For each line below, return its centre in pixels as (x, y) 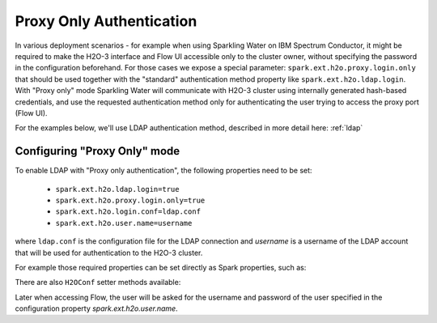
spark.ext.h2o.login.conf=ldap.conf (128, 212)
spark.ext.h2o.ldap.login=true (117, 189)
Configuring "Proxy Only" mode (98, 151)
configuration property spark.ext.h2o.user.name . (96, 308)
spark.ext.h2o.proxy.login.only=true (130, 200)
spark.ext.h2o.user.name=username (124, 223)
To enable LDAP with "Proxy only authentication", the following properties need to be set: (163, 171)
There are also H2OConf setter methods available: (98, 283)
